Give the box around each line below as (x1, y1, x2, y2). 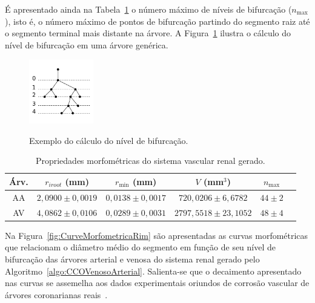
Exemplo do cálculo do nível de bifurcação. (29, 134, 188, 146)
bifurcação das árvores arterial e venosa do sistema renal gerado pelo (5, 252, 260, 265)
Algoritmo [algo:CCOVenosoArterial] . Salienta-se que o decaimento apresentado (5, 264, 302, 277)
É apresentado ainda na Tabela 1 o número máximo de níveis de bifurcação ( (5, 3, 292, 15)
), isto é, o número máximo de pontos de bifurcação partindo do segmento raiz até (5, 15, 310, 27)
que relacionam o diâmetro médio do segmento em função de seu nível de (5, 241, 276, 253)
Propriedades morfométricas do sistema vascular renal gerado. (35, 154, 265, 167)
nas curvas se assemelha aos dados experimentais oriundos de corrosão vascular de (5, 276, 310, 289)
